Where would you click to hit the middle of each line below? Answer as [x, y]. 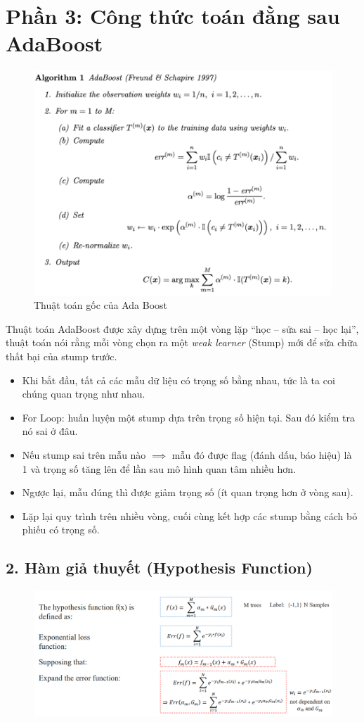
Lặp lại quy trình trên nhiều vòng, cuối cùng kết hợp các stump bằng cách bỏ [190, 515]
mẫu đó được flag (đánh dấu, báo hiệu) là [262, 455]
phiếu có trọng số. [61, 530]
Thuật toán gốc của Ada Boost [101, 305]
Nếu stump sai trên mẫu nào [84, 455]
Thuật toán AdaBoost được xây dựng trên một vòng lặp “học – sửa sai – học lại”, [182, 328]
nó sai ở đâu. [50, 431]
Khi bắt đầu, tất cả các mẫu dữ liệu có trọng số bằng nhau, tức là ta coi [178, 380]
